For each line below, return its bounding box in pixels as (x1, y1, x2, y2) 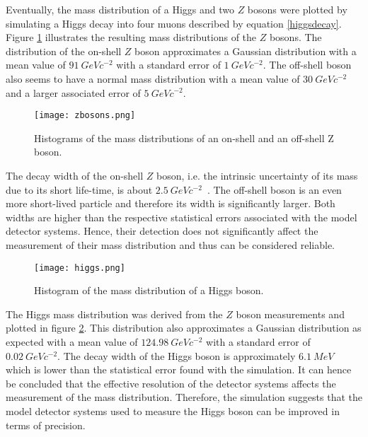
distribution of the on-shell (6, 43, 122, 58)
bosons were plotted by (247, 2, 347, 16)
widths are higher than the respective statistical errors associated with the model (6, 209, 357, 224)
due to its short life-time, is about (6, 182, 153, 197)
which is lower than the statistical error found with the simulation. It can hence (6, 362, 352, 377)
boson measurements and (236, 306, 345, 321)
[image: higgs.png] (34, 262, 125, 273)
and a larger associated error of (6, 85, 141, 100)
